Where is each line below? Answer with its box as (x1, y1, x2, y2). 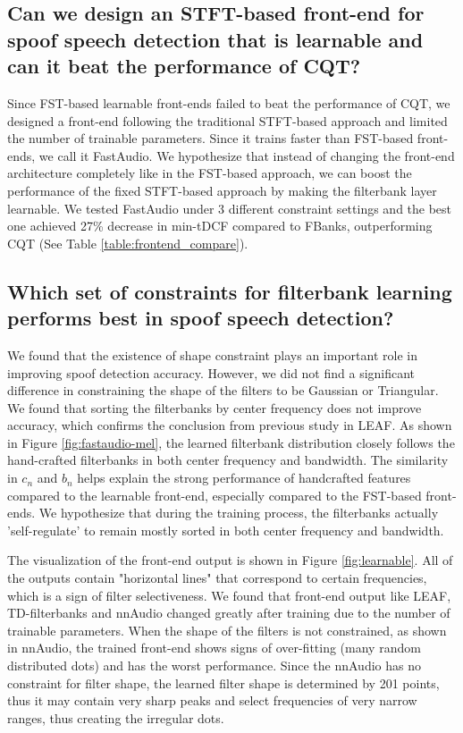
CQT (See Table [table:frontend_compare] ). (7, 233, 248, 252)
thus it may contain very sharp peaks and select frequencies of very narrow (7, 691, 417, 710)
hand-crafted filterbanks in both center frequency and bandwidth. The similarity (7, 451, 449, 469)
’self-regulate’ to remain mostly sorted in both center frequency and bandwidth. (7, 520, 444, 539)
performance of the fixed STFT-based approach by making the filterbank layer (7, 181, 437, 199)
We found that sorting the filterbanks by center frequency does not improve (7, 398, 422, 417)
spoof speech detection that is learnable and (7, 25, 424, 53)
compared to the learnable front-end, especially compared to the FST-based (7, 485, 422, 504)
